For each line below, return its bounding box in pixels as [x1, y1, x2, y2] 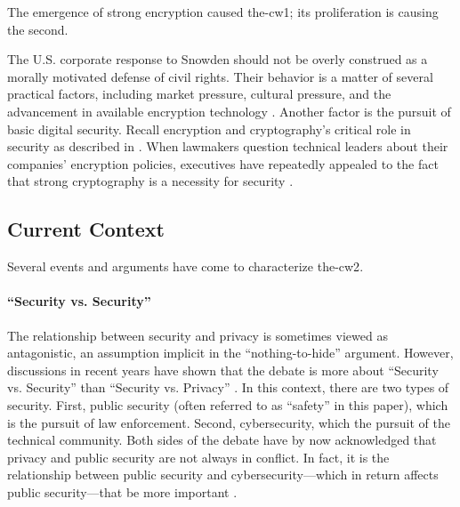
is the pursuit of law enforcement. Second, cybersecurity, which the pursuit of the [7, 413, 450, 431]
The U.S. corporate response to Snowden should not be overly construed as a [7, 50, 428, 68]
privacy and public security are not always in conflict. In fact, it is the [7, 447, 390, 466]
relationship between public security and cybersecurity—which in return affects [7, 465, 439, 484]
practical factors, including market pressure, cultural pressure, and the [7, 84, 391, 103]
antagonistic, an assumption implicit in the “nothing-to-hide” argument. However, [7, 343, 454, 362]
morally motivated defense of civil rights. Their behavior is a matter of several [7, 67, 433, 85]
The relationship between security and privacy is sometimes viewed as [7, 326, 388, 344]
